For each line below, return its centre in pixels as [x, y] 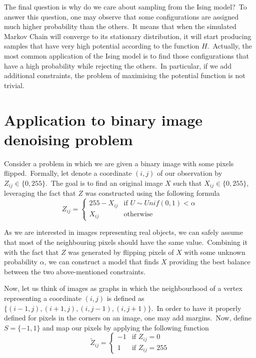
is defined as [125, 298]
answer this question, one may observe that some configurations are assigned [121, 16]
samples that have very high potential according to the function [102, 46]
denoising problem [68, 139]
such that [187, 183]
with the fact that [31, 252]
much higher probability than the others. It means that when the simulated [120, 26]
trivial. [14, 85]
